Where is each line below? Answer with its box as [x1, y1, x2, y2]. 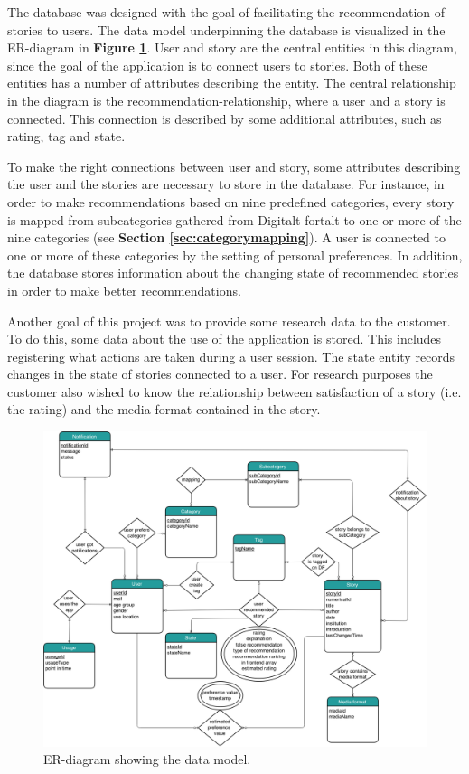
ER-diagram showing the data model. [43, 750, 251, 769]
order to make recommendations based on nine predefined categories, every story [7, 192, 455, 211]
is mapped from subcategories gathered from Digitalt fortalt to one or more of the [7, 210, 462, 229]
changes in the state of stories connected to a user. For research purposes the [7, 364, 433, 383]
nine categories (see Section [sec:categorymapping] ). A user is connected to [7, 228, 446, 247]
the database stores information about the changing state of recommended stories [7, 263, 459, 282]
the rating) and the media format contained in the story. [7, 400, 321, 419]
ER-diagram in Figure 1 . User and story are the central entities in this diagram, [7, 38, 457, 57]
